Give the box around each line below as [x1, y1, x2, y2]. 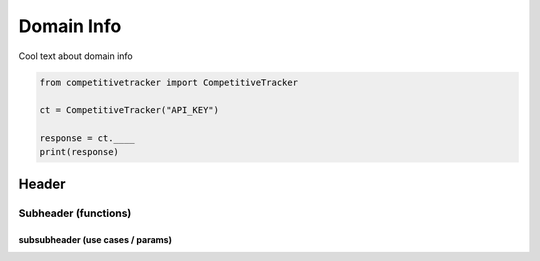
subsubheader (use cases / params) [18, 233, 172, 245]
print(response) [39, 146, 120, 158]
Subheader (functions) [18, 206, 132, 220]
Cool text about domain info [18, 50, 134, 62]
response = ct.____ [39, 133, 135, 144]
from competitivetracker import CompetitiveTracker [39, 76, 299, 88]
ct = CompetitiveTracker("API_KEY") [39, 105, 220, 116]
